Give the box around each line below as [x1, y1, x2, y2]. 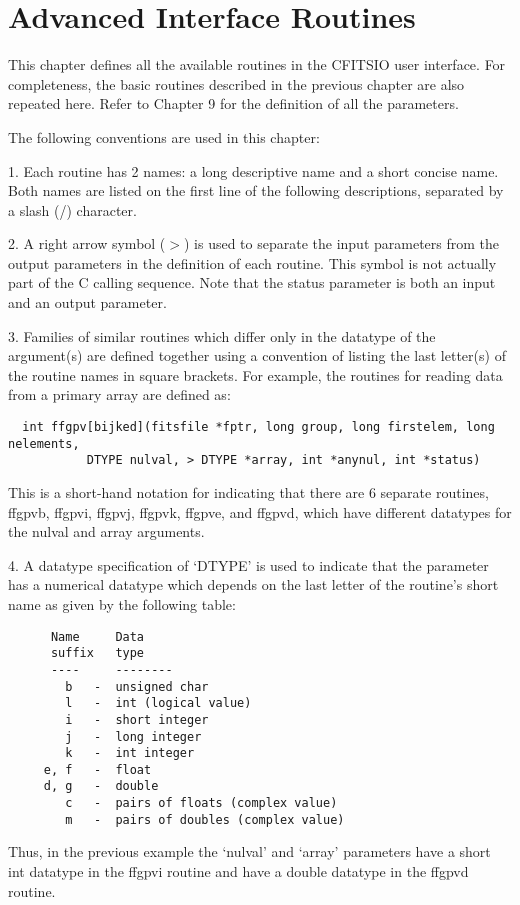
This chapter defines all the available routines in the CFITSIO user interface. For [8, 54, 506, 75]
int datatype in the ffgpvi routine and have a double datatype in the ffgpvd [8, 861, 469, 882]
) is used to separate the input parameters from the [183, 233, 500, 254]
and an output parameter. [8, 292, 167, 313]
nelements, [8, 436, 80, 451]
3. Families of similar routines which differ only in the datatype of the [8, 325, 436, 346]
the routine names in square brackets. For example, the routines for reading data [8, 364, 503, 385]
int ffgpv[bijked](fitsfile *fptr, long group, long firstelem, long [22, 420, 495, 435]
